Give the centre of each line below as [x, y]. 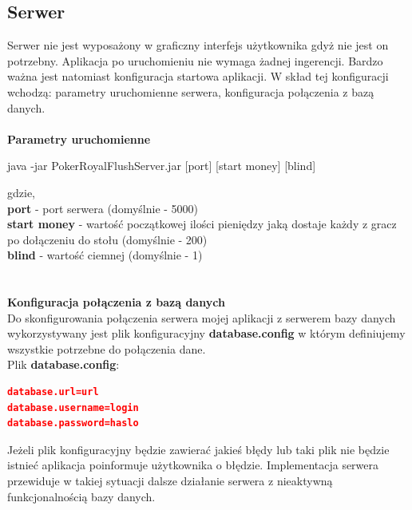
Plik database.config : [63, 364]
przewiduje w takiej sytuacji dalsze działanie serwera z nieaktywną [170, 481]
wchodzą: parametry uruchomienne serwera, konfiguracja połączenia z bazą [191, 91]
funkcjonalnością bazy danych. [81, 496]
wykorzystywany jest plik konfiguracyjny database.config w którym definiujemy [206, 333]
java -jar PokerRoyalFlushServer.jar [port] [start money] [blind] [162, 166]
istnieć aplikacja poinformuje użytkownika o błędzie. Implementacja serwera [193, 465]
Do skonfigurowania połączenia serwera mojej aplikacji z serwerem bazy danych [202, 317]
